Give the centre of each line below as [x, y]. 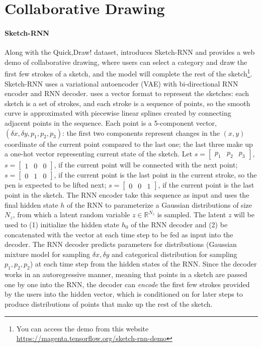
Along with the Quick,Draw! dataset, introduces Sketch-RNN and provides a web [130, 52]
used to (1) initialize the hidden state [62, 224]
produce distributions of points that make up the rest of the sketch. [109, 303]
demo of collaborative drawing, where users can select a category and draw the [126, 62]
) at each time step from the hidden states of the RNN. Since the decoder [143, 264]
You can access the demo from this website [82, 328]
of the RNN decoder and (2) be [179, 224]
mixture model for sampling [48, 254]
